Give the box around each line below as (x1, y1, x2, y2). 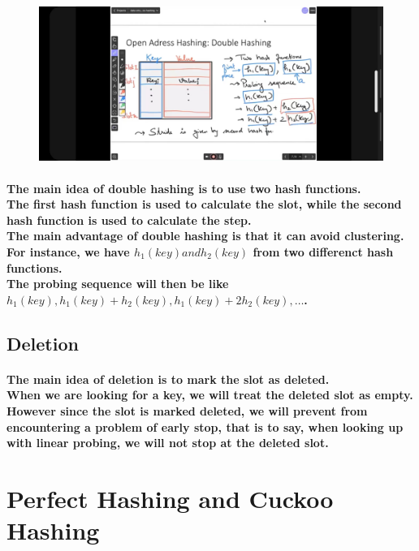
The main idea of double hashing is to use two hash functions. (6, 179, 361, 196)
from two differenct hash (253, 243, 394, 260)
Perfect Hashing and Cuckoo (6, 481, 334, 514)
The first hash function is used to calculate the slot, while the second (6, 196, 402, 213)
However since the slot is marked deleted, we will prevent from (6, 402, 368, 419)
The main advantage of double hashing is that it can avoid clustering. (6, 227, 404, 244)
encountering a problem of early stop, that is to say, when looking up (6, 418, 404, 435)
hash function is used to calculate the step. (6, 211, 252, 228)
